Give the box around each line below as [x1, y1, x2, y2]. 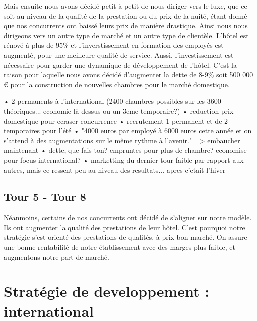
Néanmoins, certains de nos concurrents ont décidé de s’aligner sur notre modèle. [4, 212, 252, 223]
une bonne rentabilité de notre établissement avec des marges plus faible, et [4, 242, 235, 252]
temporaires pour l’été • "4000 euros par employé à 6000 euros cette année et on [4, 125, 252, 136]
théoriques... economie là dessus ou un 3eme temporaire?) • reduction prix [4, 105, 234, 116]
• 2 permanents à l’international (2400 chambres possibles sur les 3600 [4, 96, 221, 106]
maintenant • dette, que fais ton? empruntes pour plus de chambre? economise [4, 145, 247, 155]
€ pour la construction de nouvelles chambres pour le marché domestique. [4, 79, 230, 89]
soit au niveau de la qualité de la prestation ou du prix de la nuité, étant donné [4, 10, 247, 21]
